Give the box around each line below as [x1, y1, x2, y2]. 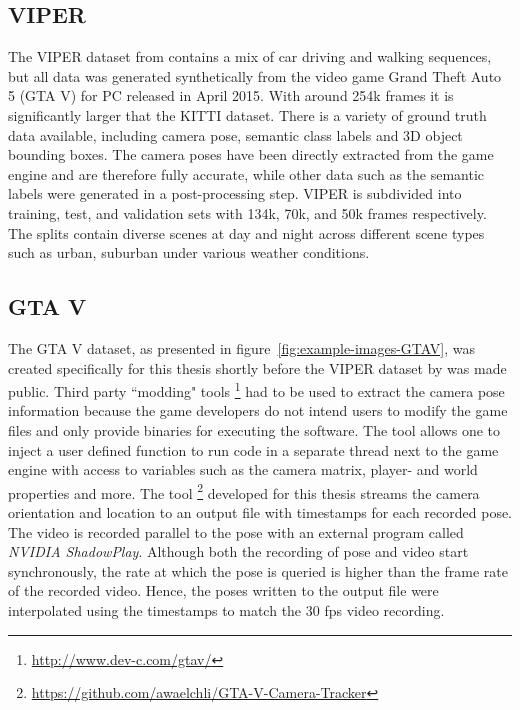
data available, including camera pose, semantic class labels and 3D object [8, 124, 463, 145]
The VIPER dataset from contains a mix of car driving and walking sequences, [8, 46, 492, 67]
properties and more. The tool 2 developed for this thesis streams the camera [8, 479, 480, 503]
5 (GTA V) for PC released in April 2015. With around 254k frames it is [8, 85, 454, 106]
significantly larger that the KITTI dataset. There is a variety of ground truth [8, 104, 487, 125]
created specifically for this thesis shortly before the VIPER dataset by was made [8, 357, 507, 378]
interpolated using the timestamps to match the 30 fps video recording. [8, 599, 445, 620]
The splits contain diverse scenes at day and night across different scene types [8, 222, 485, 243]
